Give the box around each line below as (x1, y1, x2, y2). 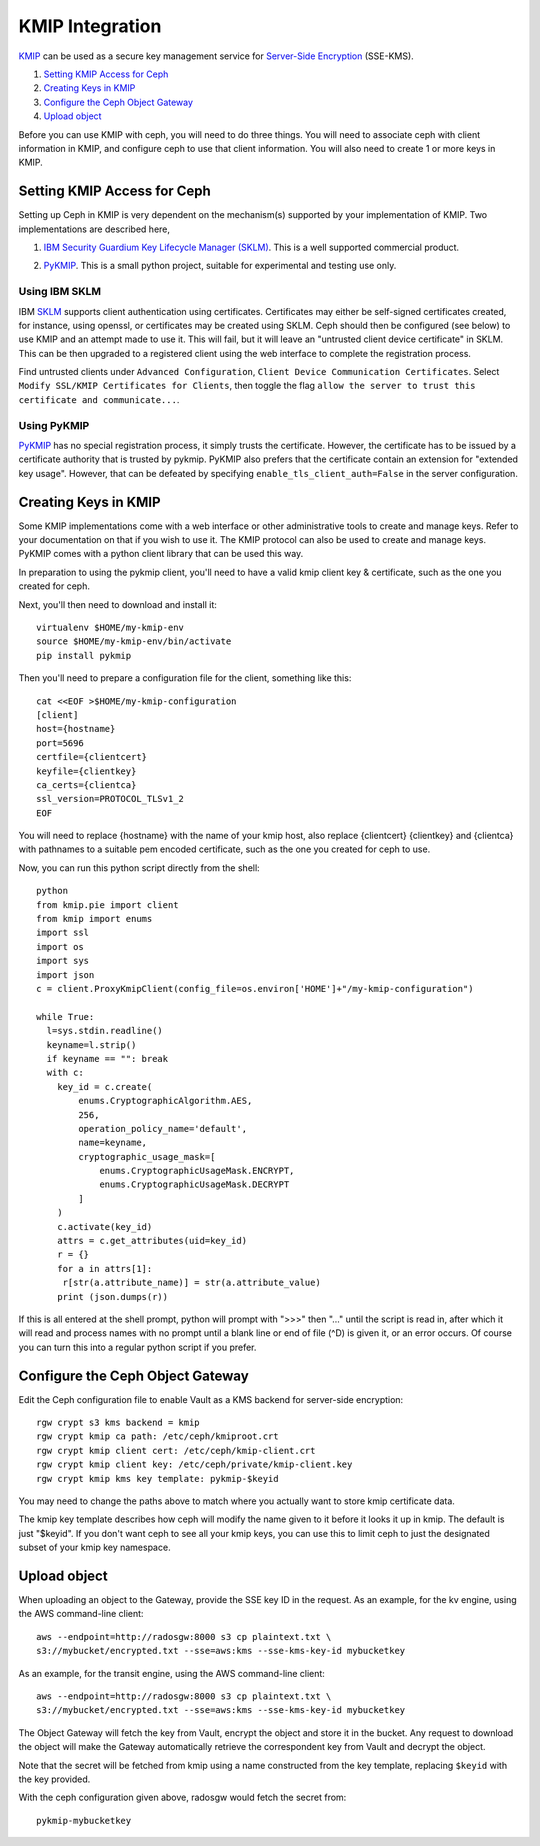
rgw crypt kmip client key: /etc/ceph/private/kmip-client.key (36, 1459, 353, 1470)
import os (36, 941, 84, 952)
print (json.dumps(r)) (56, 1291, 169, 1302)
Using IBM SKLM (18, 285, 102, 299)
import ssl (36, 927, 90, 939)
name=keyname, (78, 1137, 148, 1149)
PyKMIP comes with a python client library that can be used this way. (18, 548, 304, 560)
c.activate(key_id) (56, 1221, 153, 1232)
